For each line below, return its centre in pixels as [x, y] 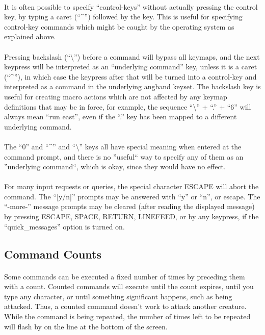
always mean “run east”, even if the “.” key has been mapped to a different [121, 117]
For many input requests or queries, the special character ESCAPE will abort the [131, 186]
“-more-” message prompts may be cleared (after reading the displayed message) [129, 206]
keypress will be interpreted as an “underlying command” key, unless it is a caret [131, 67]
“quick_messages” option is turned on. [64, 226]
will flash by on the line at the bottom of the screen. [86, 326]
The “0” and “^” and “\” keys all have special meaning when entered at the [123, 146]
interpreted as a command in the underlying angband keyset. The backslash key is [132, 86]
